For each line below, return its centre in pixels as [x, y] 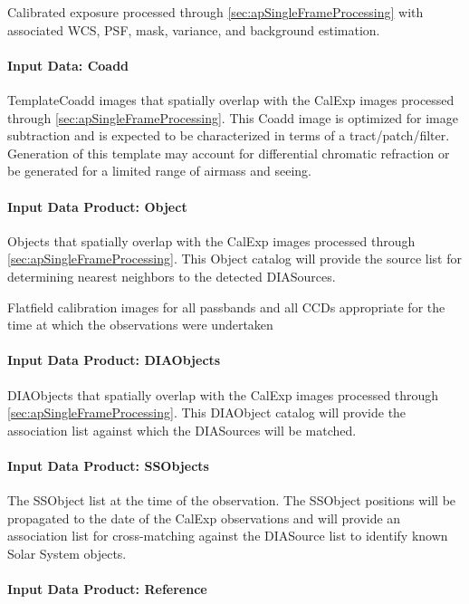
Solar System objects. [67, 553]
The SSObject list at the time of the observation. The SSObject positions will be [232, 500]
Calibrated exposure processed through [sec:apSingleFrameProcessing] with [215, 12]
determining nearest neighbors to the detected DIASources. [172, 276]
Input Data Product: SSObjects [108, 465]
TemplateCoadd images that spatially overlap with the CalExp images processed [231, 99]
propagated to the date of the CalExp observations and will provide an [204, 518]
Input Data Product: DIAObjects [114, 360]
